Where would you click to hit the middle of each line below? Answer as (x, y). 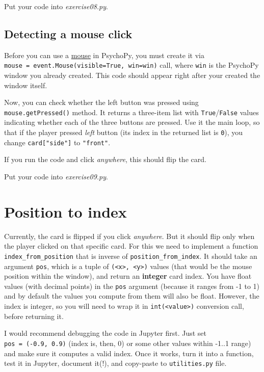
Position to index (65, 211)
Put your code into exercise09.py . (56, 176)
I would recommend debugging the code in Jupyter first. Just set (105, 333)
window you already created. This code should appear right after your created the (132, 75)
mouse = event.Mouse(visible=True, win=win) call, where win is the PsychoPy (131, 65)
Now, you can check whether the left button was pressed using (101, 102)
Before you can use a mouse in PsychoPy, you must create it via (104, 55)
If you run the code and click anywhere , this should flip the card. (105, 159)
